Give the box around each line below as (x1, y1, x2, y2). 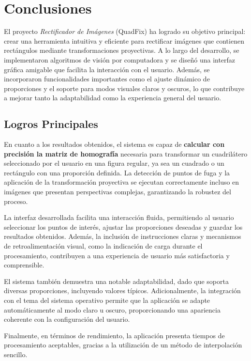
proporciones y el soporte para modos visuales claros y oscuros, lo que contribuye (4, 83, 245, 93)
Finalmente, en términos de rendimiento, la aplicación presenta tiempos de (4, 330, 225, 340)
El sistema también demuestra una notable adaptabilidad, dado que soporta (4, 276, 229, 286)
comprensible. (4, 260, 44, 270)
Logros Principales (4, 116, 98, 131)
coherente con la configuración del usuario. (4, 314, 130, 324)
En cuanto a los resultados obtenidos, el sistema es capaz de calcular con (4, 139, 225, 149)
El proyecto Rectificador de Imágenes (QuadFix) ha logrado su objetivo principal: (4, 26, 246, 36)
